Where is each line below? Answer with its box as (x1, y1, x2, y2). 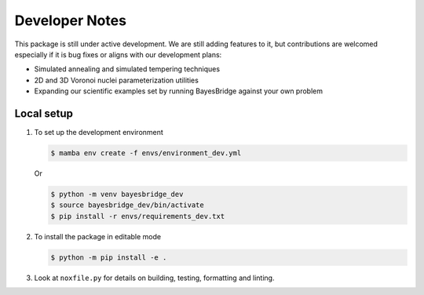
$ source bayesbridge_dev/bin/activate (50, 201, 204, 209)
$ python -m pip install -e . (50, 253, 167, 262)
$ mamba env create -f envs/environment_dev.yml (50, 149, 242, 157)
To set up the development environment (34, 128, 164, 137)
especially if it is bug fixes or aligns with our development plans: (14, 49, 222, 59)
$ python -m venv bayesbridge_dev (50, 189, 184, 198)
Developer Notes (14, 12, 127, 29)
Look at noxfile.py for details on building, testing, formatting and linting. (34, 273, 275, 282)
